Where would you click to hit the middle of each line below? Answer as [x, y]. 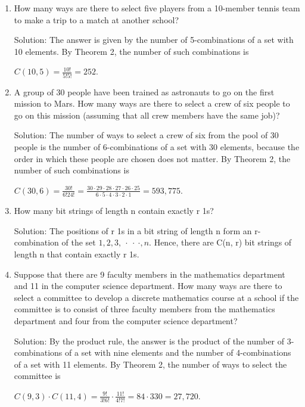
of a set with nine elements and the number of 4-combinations [178, 352]
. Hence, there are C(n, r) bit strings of [220, 242]
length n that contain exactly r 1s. [77, 254]
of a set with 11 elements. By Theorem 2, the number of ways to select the [150, 364]
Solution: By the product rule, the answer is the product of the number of [149, 341]
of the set [79, 242]
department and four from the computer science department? [126, 320]
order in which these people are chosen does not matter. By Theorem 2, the [152, 158]
